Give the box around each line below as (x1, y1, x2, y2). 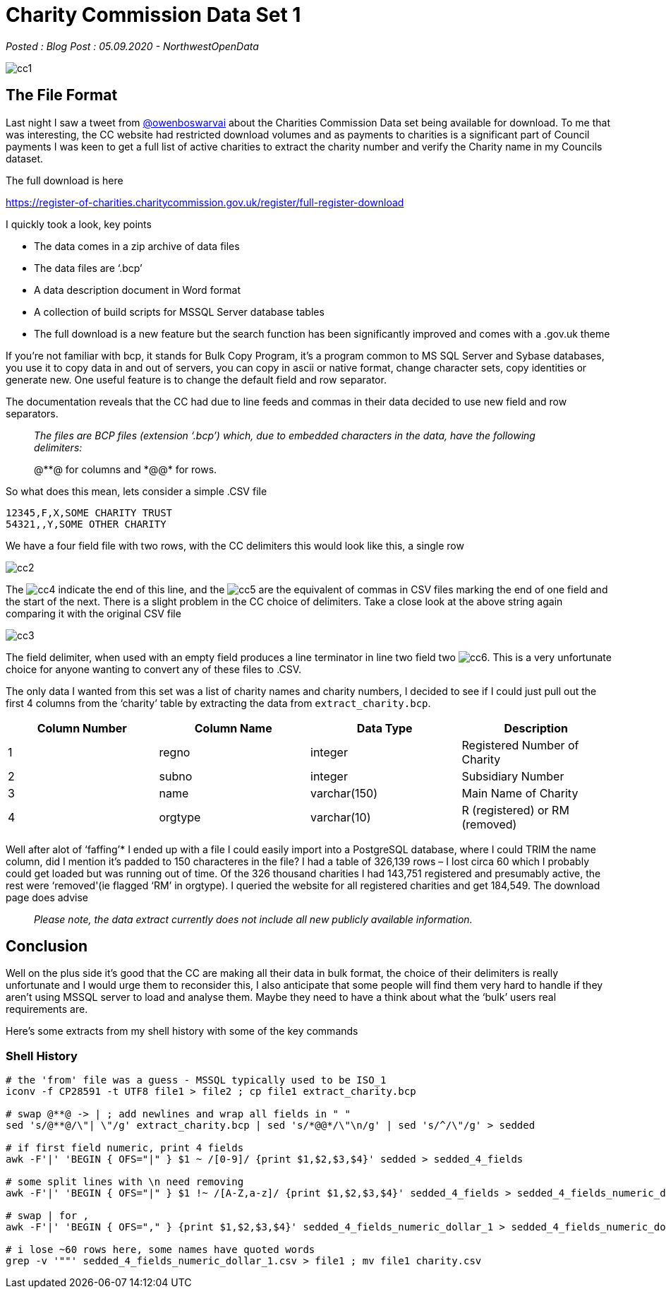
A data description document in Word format (34, 283, 241, 296)
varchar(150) (310, 785, 378, 800)
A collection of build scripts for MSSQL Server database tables (34, 305, 325, 318)
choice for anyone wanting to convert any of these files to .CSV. (6, 663, 302, 675)
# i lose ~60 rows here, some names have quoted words (6, 1244, 315, 1256)
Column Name (194, 720, 272, 735)
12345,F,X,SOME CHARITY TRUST (6, 506, 173, 518)
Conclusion (6, 937, 88, 956)
